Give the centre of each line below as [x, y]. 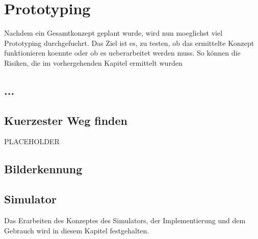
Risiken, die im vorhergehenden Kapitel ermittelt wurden [93, 62]
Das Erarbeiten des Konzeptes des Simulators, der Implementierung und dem [125, 220]
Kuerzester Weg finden [66, 120]
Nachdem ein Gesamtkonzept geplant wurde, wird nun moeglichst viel [113, 33]
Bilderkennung [43, 169]
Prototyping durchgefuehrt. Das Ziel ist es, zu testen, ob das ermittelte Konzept [129, 43]
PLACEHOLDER [32, 141]
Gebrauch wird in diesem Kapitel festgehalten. [77, 230]
